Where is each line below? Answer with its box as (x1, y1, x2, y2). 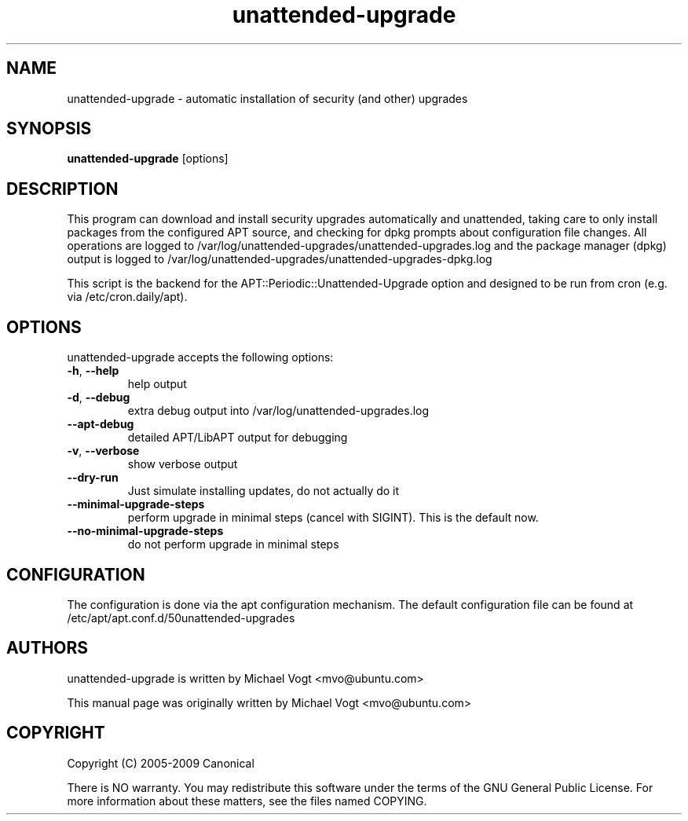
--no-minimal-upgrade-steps (67, 524, 224, 538)
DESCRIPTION (6, 178, 119, 199)
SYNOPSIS (6, 119, 92, 139)
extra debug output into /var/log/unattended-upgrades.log (127, 404, 430, 418)
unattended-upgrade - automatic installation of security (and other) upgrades (67, 91, 468, 105)
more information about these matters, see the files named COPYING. (67, 794, 427, 808)
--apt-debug (67, 417, 134, 431)
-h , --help (67, 364, 119, 378)
